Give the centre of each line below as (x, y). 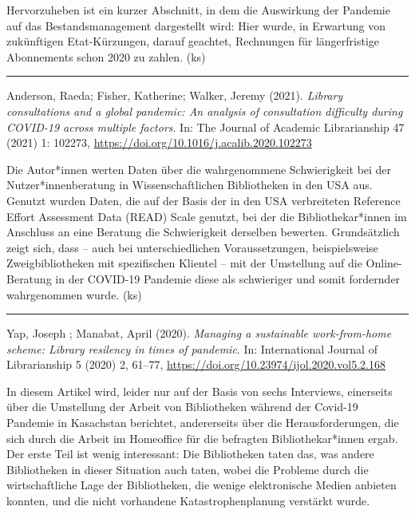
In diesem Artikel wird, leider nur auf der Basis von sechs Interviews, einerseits (200, 391)
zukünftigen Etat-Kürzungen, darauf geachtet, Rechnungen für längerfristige (193, 41)
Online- (384, 263)
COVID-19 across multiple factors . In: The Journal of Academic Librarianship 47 (206, 127)
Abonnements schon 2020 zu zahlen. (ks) (106, 56)
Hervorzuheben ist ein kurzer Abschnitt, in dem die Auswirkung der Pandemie (198, 10)
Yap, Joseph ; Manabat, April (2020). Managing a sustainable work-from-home (199, 333)
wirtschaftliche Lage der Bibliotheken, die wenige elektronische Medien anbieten (202, 485)
